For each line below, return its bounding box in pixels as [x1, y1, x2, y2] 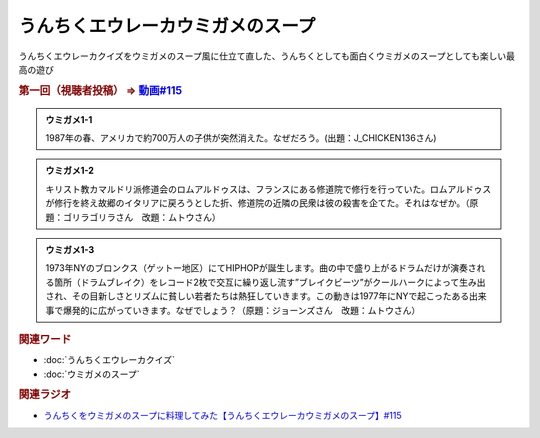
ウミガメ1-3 [45, 243, 95, 255]
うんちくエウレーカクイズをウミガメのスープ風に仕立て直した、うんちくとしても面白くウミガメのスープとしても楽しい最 [18, 50, 515, 62]
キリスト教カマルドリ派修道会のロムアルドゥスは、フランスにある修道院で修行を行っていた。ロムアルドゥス [45, 183, 492, 195]
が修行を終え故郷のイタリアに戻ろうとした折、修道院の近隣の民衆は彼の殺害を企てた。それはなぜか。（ [45, 197, 470, 209]
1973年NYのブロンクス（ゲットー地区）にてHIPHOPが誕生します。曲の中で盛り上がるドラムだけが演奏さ [45, 262, 477, 274]
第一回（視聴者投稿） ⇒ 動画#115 [18, 83, 183, 97]
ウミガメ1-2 [45, 165, 95, 177]
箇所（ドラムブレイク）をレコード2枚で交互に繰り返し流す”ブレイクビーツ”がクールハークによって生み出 [53, 276, 486, 288]
